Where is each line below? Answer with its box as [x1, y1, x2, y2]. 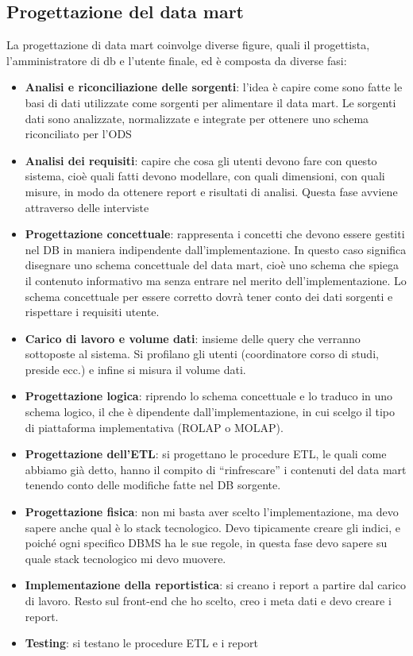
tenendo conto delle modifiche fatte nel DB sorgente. [25, 477, 281, 493]
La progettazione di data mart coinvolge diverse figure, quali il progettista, [6, 37, 370, 53]
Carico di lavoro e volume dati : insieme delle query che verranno [25, 330, 361, 346]
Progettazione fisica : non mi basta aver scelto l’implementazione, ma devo [25, 504, 399, 520]
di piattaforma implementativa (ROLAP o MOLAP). [25, 419, 284, 435]
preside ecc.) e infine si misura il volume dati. [25, 361, 246, 377]
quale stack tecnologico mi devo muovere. [25, 550, 226, 566]
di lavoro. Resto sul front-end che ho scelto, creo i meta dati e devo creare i [25, 592, 392, 609]
